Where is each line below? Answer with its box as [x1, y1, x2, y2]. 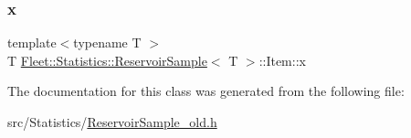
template [7, 33, 57, 52]
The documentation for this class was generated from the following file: [7, 81, 405, 101]
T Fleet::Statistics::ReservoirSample [7, 50, 207, 69]
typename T [73, 33, 142, 52]
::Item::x [258, 50, 306, 69]
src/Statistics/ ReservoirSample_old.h [7, 112, 217, 131]
